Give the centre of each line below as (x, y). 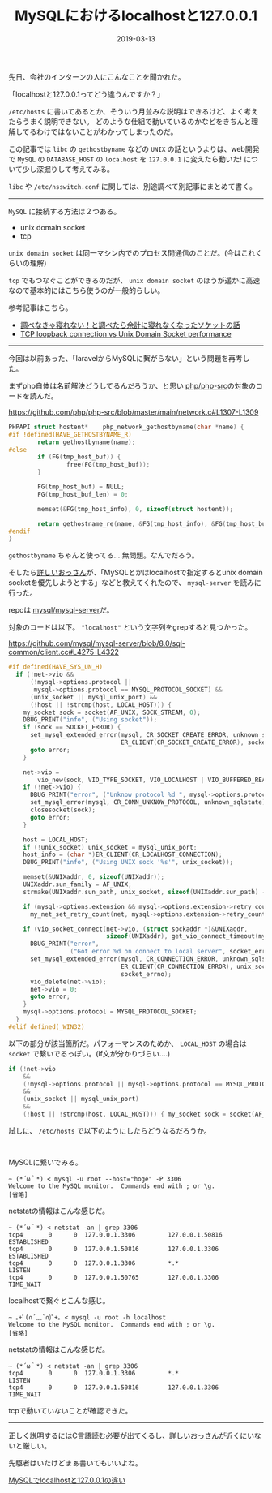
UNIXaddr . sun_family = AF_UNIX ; (77, 884)
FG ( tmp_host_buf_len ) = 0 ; (83, 494)
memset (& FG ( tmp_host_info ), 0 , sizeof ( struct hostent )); (135, 509)
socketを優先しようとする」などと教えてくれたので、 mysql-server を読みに (135, 583)
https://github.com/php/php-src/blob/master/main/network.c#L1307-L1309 (134, 412)
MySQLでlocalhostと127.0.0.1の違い (67, 1480)
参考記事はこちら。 (40, 308)
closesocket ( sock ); (62, 810)
